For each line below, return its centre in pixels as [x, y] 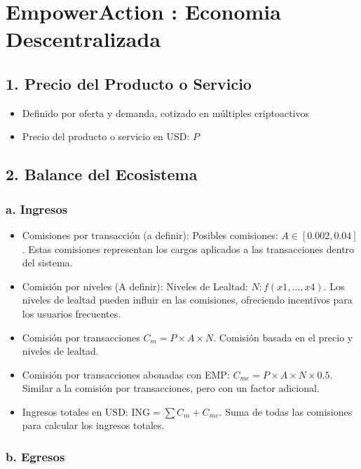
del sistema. [47, 263]
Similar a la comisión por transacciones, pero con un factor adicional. [171, 388]
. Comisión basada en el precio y [283, 337]
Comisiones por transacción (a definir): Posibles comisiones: [150, 234]
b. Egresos [35, 456]
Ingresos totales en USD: [75, 411]
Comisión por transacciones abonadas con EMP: [126, 374]
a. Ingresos [37, 209]
